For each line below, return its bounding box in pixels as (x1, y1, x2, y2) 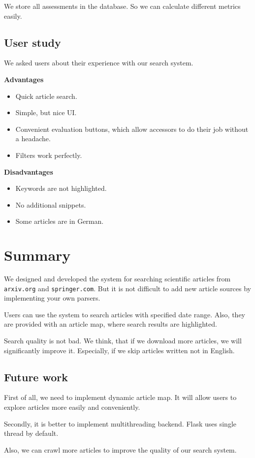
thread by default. (4, 428, 59, 438)
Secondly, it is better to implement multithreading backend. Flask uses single (4, 418, 236, 428)
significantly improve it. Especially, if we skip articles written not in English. (4, 345, 235, 355)
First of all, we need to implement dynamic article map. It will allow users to (4, 392, 237, 402)
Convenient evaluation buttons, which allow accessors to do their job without (15, 123, 249, 134)
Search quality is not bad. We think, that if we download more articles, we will (4, 336, 242, 346)
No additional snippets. (15, 199, 86, 210)
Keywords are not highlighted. (15, 183, 107, 193)
